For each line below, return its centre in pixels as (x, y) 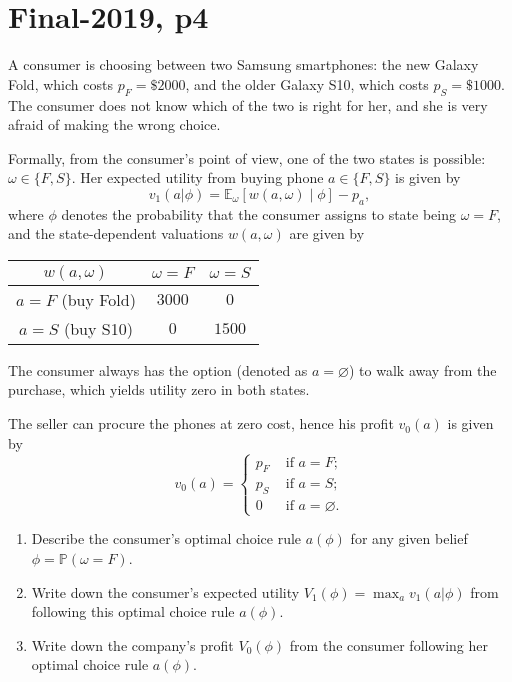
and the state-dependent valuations (116, 233)
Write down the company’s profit (132, 644)
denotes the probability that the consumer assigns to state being (258, 213)
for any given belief (409, 538)
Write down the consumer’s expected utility (165, 591)
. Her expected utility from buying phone (197, 177)
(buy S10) (98, 328)
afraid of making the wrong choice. (114, 124)
